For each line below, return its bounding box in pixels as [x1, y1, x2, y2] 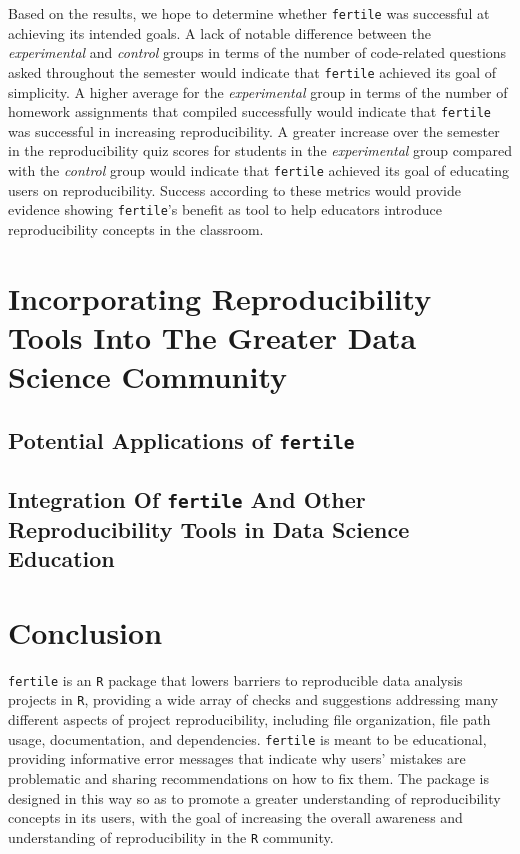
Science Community [8, 356, 288, 396]
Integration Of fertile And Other [8, 483, 366, 514]
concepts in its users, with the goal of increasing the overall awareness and [8, 807, 463, 828]
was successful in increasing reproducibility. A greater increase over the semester [8, 120, 500, 141]
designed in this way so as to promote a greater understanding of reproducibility [8, 787, 501, 808]
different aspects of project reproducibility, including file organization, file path [8, 709, 491, 730]
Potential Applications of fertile [8, 424, 355, 455]
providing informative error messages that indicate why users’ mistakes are [8, 748, 466, 769]
